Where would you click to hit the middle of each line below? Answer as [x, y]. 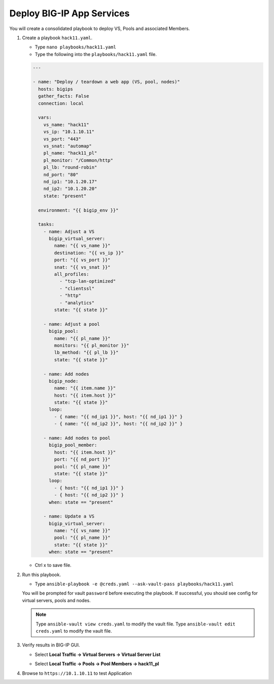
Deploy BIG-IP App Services [70, 13]
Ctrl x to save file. [53, 565]
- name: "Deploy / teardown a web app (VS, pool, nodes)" [106, 82]
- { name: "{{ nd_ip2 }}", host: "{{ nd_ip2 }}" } [118, 424]
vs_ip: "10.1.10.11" [69, 132]
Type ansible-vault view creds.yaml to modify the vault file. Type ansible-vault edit [136, 624]
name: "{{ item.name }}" [85, 388]
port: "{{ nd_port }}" [82, 460]
